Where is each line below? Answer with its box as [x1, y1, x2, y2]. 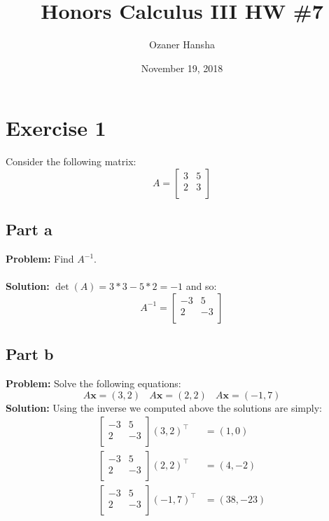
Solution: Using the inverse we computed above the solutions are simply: [6, 400, 322, 415]
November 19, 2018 [141, 60, 223, 75]
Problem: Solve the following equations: [6, 376, 181, 391]
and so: [185, 279, 217, 293]
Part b [6, 343, 54, 365]
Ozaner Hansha [149, 37, 215, 52]
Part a [6, 218, 52, 240]
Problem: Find [6, 251, 74, 266]
